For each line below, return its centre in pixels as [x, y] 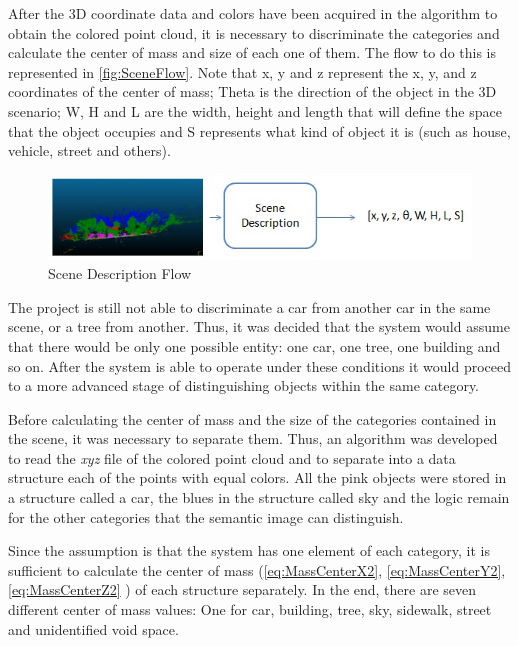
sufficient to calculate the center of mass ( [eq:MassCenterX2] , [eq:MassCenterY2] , [257, 569]
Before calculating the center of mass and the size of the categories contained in [252, 418]
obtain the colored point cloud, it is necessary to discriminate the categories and [254, 32]
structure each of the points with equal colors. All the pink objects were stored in [257, 477]
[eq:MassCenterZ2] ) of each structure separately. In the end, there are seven [242, 589]
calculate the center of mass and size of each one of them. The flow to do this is [252, 52]
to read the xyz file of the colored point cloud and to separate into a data [232, 457]
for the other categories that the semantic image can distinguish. [206, 516]
